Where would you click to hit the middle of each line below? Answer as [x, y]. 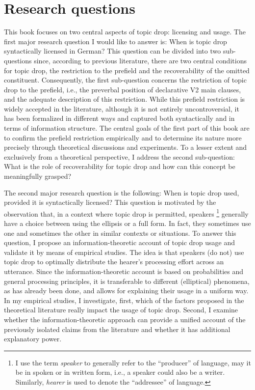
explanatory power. [33, 339]
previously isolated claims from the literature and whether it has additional [117, 329]
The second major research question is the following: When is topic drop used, [122, 192]
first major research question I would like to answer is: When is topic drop [115, 41]
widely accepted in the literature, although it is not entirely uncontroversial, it [122, 108]
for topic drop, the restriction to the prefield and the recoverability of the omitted [127, 70]
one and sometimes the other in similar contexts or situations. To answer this [120, 233]
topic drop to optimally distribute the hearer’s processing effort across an [114, 262]
